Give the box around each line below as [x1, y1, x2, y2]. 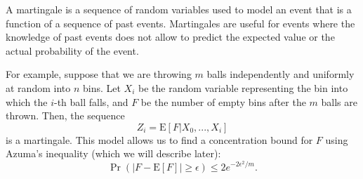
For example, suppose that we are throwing [6, 67, 192, 81]
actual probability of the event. [6, 43, 139, 58]
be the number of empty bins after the [140, 94, 306, 109]
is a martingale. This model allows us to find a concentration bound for [6, 132, 313, 147]
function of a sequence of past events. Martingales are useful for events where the [6, 15, 355, 30]
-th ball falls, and [54, 94, 128, 109]
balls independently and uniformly [206, 67, 355, 81]
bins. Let [82, 80, 121, 95]
